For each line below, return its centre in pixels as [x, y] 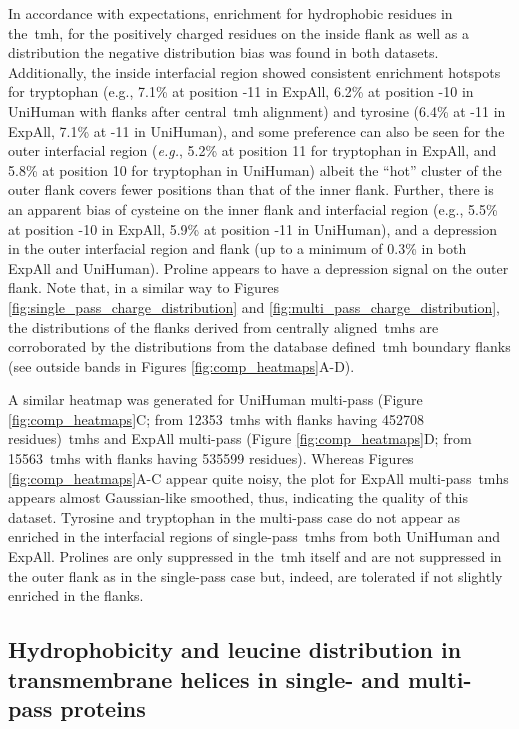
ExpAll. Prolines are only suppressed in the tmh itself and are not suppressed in [255, 556]
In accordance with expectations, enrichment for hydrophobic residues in [230, 13]
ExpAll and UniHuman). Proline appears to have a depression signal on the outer [258, 267]
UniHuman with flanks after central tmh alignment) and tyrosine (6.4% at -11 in [257, 110]
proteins [103, 707]
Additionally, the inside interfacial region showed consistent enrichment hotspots [254, 71]
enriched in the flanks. [76, 595]
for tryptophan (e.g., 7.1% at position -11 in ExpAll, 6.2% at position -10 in [241, 91]
